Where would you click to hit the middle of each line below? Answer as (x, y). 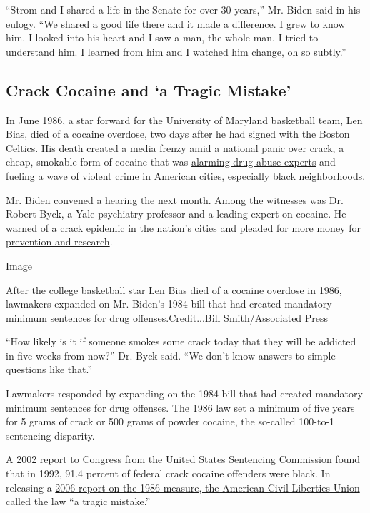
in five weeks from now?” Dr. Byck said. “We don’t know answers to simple (171, 355)
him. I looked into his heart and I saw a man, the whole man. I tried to (162, 37)
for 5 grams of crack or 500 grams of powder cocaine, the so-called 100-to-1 (170, 421)
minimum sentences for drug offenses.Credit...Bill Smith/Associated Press (167, 317)
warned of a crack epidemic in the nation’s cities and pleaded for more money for (183, 227)
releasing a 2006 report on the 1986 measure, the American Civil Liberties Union (183, 487)
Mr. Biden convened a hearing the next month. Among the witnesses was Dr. (175, 199)
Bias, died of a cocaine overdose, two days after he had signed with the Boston (178, 134)
